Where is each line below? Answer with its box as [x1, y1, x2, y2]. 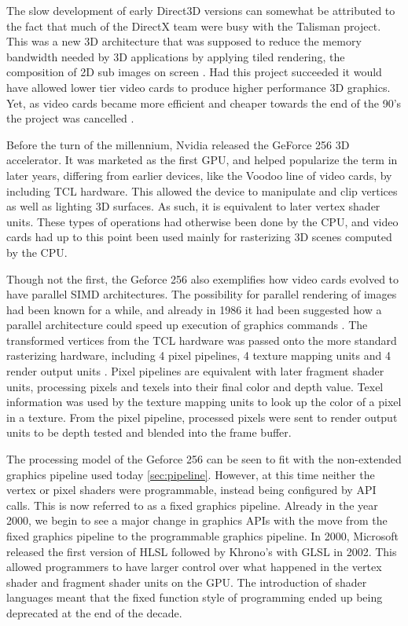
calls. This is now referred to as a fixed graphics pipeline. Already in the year [6, 496, 378, 513]
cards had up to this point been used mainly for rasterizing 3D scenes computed [6, 229, 392, 245]
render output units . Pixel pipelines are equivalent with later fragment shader [6, 363, 384, 379]
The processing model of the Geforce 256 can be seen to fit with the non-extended [6, 451, 402, 467]
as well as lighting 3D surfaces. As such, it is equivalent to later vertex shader [6, 198, 380, 214]
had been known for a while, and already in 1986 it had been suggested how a [6, 301, 382, 317]
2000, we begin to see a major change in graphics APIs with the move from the [6, 512, 388, 529]
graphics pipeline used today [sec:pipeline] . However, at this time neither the [6, 466, 375, 482]
